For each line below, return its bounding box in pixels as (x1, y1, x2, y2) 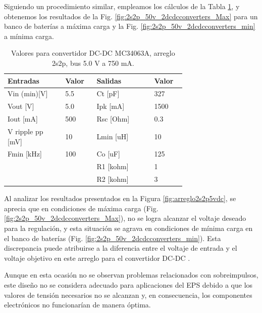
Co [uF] (96, 148, 120, 159)
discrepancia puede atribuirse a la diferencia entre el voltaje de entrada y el (4, 243, 237, 253)
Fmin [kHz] (8, 148, 42, 159)
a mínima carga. (4, 30, 54, 41)
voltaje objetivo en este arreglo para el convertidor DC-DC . (4, 252, 190, 263)
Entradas (8, 75, 39, 86)
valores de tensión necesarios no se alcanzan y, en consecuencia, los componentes (4, 289, 252, 300)
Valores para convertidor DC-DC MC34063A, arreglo (11, 48, 175, 58)
